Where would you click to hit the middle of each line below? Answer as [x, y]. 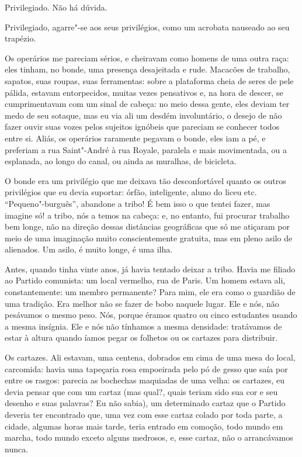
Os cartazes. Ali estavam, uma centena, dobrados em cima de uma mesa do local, [150, 357]
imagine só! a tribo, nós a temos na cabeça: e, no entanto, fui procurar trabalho [147, 215]
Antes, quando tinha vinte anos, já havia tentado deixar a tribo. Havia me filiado [150, 269]
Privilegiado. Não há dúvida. [56, 7]
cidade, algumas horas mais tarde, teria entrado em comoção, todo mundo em [144, 426]
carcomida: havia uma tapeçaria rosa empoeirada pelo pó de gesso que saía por [146, 368]
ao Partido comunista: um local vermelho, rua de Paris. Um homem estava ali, [145, 280]
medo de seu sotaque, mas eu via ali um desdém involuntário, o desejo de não [143, 115]
